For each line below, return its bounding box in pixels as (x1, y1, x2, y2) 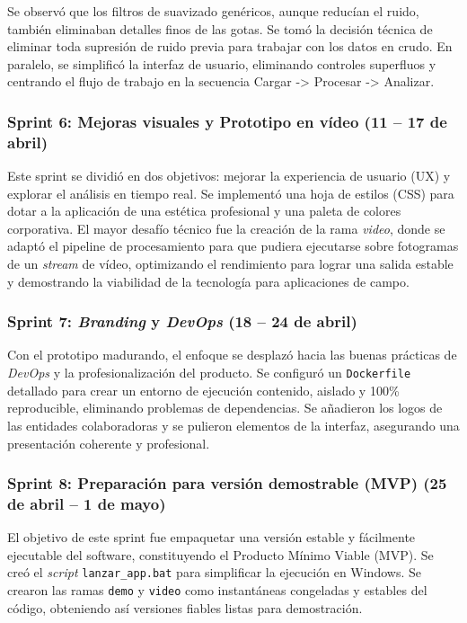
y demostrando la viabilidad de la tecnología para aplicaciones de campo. (7, 271, 410, 290)
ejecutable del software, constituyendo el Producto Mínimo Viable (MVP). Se (7, 545, 434, 564)
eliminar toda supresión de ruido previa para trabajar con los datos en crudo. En (7, 37, 453, 56)
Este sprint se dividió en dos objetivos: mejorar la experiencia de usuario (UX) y (7, 166, 451, 185)
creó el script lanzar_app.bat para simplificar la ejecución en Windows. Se (7, 563, 421, 582)
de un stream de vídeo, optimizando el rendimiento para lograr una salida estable (7, 254, 454, 273)
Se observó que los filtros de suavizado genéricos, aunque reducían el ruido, (7, 2, 419, 20)
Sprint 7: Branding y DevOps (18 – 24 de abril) (7, 310, 357, 333)
